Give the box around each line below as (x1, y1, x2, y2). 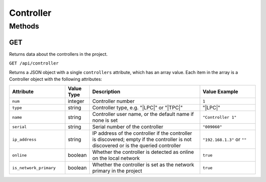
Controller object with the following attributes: (9, 76, 102, 82)
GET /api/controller (9, 61, 59, 66)
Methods (9, 22, 39, 31)
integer (67, 98, 85, 105)
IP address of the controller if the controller (92, 130, 192, 137)
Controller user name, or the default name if (92, 111, 194, 118)
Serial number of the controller (92, 123, 164, 130)
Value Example (202, 88, 238, 95)
